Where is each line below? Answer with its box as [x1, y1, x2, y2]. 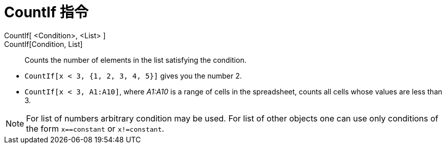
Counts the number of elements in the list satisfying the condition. [25, 55, 247, 64]
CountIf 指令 [4, 4, 88, 21]
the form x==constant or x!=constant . [26, 123, 164, 134]
